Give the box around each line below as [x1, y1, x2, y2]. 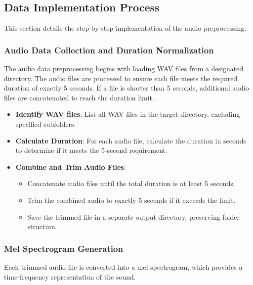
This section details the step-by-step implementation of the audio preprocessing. [4, 23, 247, 33]
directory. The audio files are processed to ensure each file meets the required [4, 73, 238, 83]
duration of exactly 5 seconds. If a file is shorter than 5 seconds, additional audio [4, 83, 249, 93]
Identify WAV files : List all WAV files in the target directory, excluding [15, 109, 240, 119]
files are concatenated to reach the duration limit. [4, 92, 154, 102]
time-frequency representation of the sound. [4, 271, 136, 282]
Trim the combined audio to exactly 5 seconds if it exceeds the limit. [27, 194, 236, 205]
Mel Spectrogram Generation [4, 242, 123, 254]
